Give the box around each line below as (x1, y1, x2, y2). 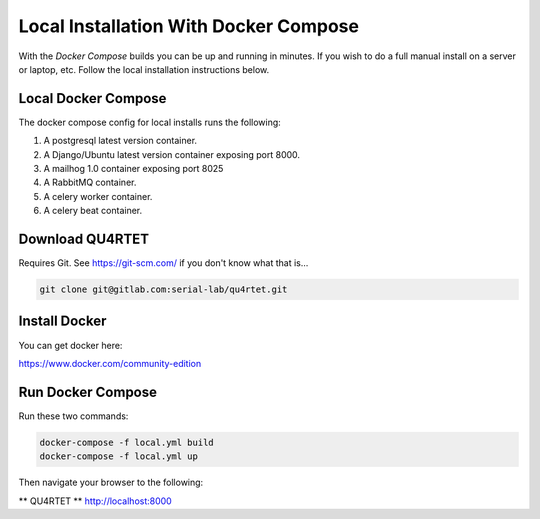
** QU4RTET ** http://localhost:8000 (18, 495, 172, 507)
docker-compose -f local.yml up (39, 451, 199, 462)
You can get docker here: (18, 339, 123, 351)
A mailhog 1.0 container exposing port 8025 (43, 163, 224, 175)
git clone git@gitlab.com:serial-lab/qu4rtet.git (39, 284, 288, 295)
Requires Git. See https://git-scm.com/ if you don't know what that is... (18, 257, 309, 269)
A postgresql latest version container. (43, 135, 198, 147)
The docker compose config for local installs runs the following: (18, 116, 282, 128)
